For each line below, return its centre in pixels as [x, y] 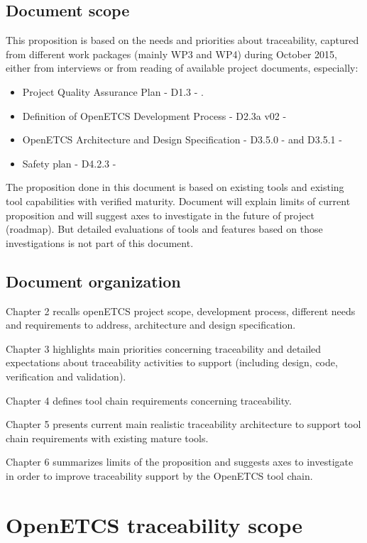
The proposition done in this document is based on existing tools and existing [175, 187]
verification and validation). [66, 376]
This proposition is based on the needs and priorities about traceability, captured [182, 40]
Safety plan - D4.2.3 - [69, 163]
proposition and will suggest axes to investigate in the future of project [160, 215]
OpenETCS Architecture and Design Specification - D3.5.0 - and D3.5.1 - [182, 139]
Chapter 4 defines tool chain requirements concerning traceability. [149, 400]
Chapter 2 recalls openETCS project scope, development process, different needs [181, 311]
